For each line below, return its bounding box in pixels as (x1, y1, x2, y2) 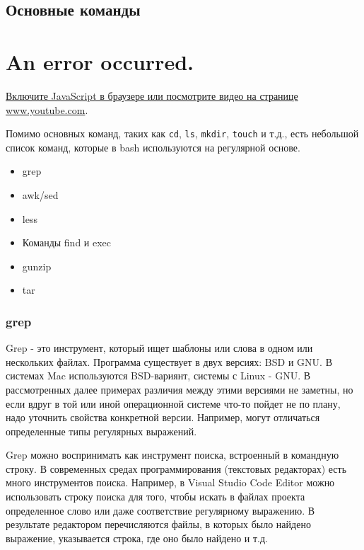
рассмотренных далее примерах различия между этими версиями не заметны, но (6, 382, 353, 396)
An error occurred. (6, 47, 194, 76)
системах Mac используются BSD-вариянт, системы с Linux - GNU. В (6, 368, 311, 383)
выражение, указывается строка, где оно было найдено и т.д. (6, 530, 268, 545)
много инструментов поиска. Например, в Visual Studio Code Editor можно (6, 475, 335, 490)
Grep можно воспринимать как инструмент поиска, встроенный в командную (6, 447, 339, 462)
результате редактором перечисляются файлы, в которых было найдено (6, 517, 311, 532)
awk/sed (22, 187, 59, 202)
